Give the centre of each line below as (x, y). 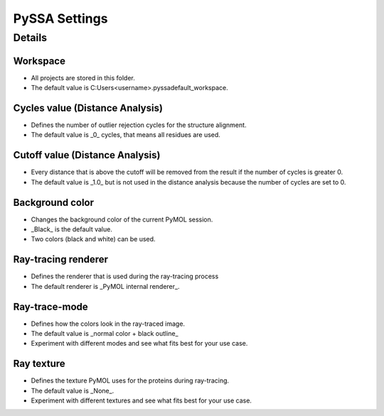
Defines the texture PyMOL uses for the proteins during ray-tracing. (130, 381)
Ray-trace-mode (50, 306)
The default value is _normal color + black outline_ (105, 333)
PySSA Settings (60, 18)
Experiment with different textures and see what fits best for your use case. (142, 400)
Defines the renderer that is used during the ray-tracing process (125, 276)
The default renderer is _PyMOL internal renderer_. (105, 286)
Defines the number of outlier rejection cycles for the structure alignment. (139, 125)
